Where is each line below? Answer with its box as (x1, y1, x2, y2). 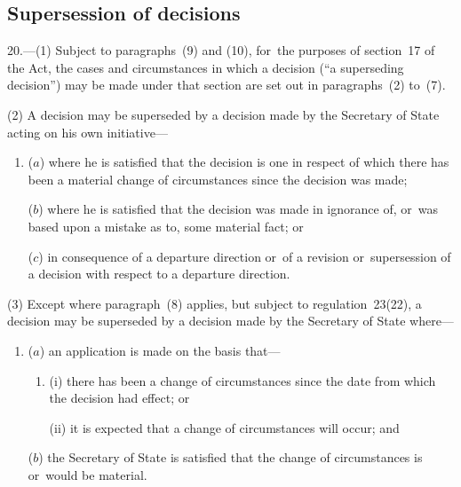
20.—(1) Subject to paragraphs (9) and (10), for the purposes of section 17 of (7, 41, 435, 59)
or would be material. (28, 465, 147, 483)
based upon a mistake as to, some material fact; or (28, 216, 304, 235)
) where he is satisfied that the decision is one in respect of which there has (39, 153, 449, 171)
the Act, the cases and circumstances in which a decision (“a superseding (7, 58, 404, 76)
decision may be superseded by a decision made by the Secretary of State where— (7, 311, 454, 330)
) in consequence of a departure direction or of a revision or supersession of (38, 247, 451, 265)
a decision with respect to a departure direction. (28, 264, 290, 283)
